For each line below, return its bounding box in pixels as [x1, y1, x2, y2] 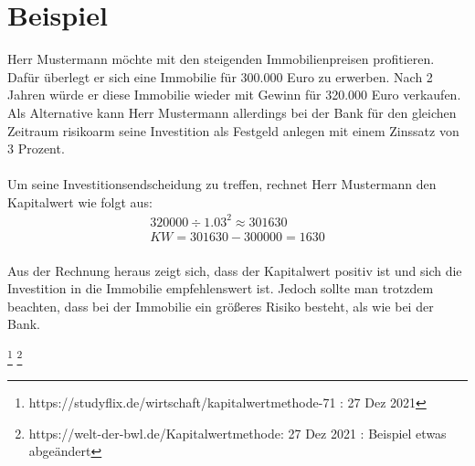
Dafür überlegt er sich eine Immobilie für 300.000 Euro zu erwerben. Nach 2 [7, 67, 433, 86]
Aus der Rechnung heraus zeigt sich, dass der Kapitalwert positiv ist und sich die [7, 260, 462, 280]
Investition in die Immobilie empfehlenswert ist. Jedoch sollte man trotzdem [7, 279, 434, 298]
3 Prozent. [7, 139, 65, 158]
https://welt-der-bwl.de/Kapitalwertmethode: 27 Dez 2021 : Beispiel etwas [28, 423, 447, 442]
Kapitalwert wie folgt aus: [7, 192, 153, 211]
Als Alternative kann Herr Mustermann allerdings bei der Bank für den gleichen [7, 102, 457, 122]
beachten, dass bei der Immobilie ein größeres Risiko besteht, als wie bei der [7, 296, 434, 315]
